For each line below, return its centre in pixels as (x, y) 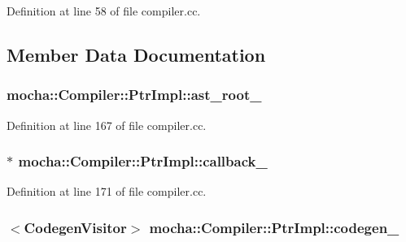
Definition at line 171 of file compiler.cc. (107, 191)
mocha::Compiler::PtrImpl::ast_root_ (134, 95)
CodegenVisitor (75, 227)
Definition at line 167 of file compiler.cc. (107, 125)
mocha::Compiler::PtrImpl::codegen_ (274, 227)
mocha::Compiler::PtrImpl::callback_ (143, 161)
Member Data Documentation (136, 54)
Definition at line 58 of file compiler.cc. (104, 11)
